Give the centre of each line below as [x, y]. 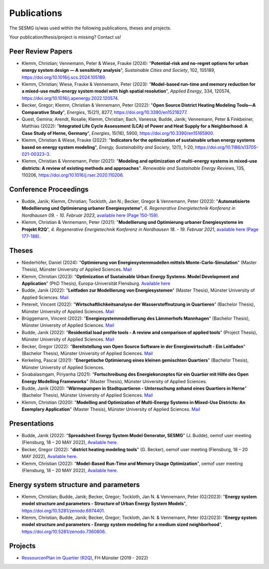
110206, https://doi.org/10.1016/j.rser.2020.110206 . [73, 175]
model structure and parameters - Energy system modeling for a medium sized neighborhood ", [122, 525]
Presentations [32, 423]
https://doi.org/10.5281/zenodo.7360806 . [64, 532]
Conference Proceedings [49, 189]
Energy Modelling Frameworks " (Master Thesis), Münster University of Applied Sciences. [114, 381]
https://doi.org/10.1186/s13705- [227, 147]
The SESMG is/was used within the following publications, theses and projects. [90, 28]
